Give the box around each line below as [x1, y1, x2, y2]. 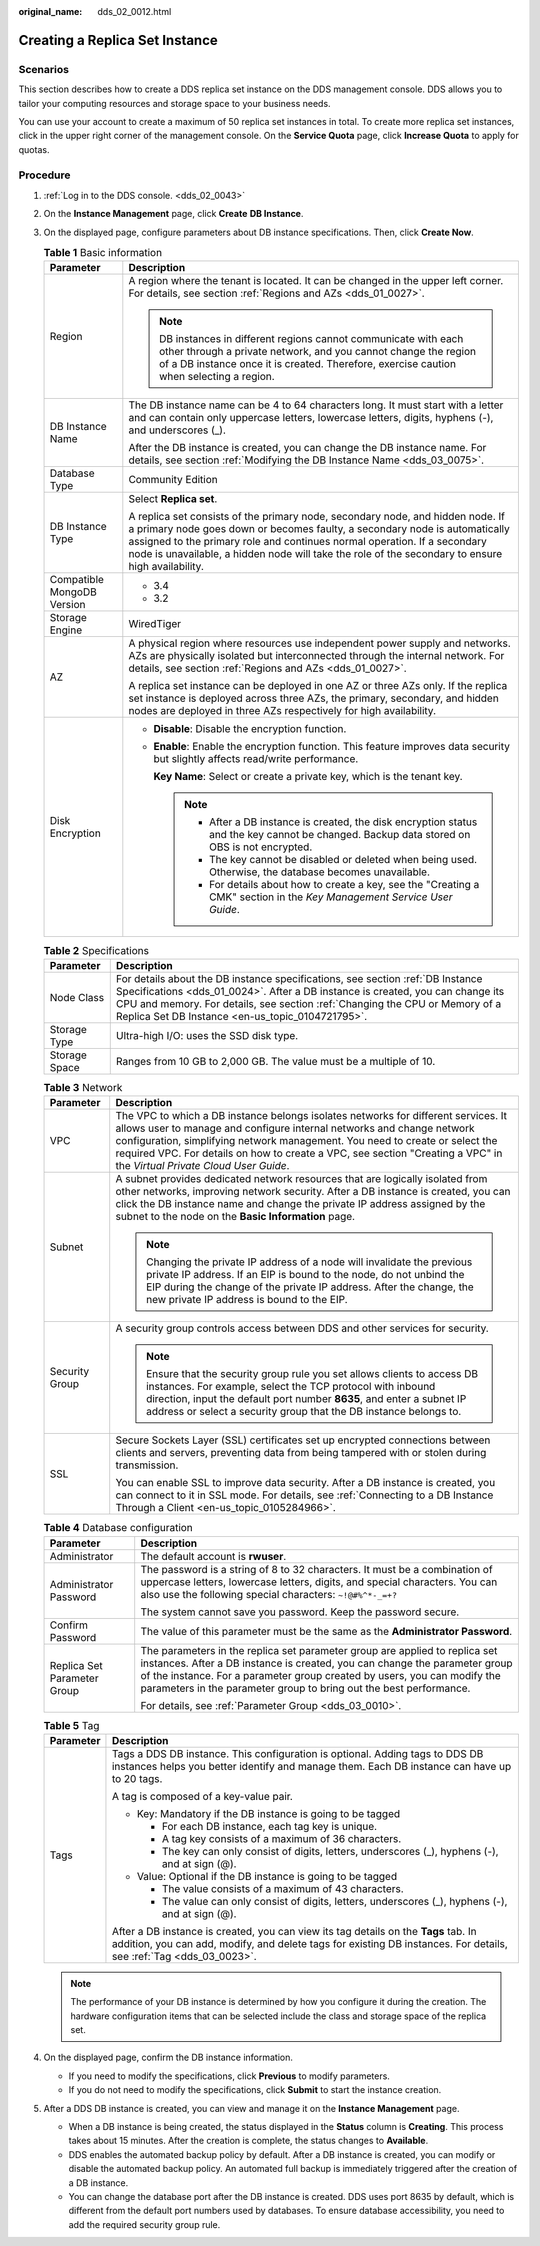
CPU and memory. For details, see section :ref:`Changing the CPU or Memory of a [115, 996, 502, 1010]
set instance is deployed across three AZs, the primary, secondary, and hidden [128, 691, 499, 705]
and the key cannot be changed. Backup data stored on [208, 828, 471, 842]
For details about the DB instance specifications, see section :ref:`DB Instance [115, 971, 483, 985]
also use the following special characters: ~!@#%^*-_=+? [140, 1587, 397, 1601]
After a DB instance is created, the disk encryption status [208, 815, 478, 829]
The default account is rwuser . [140, 1549, 287, 1563]
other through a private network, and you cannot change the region [158, 345, 477, 359]
